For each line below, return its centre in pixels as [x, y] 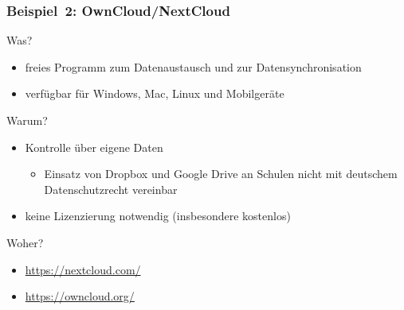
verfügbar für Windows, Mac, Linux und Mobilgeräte [155, 93]
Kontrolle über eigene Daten [94, 147]
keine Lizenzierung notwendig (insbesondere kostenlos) [158, 216]
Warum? [27, 120]
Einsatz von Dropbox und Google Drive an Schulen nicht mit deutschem [221, 174]
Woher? [25, 242]
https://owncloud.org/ [80, 296]
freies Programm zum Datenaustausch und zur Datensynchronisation [193, 66]
